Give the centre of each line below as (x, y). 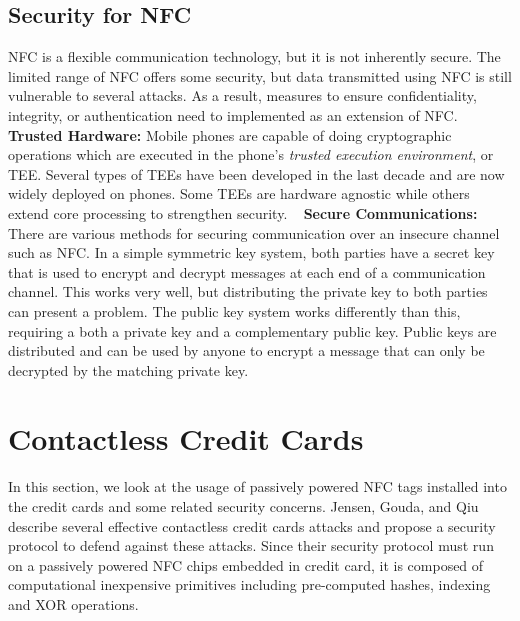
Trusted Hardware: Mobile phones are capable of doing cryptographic (230, 134)
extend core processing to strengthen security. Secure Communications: (243, 212)
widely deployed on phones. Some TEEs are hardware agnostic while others (239, 193)
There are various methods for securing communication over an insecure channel (254, 232)
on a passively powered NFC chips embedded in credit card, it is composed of (246, 564)
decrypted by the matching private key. (128, 369)
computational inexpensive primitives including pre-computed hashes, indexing (249, 584)
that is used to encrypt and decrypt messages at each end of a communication (247, 271)
